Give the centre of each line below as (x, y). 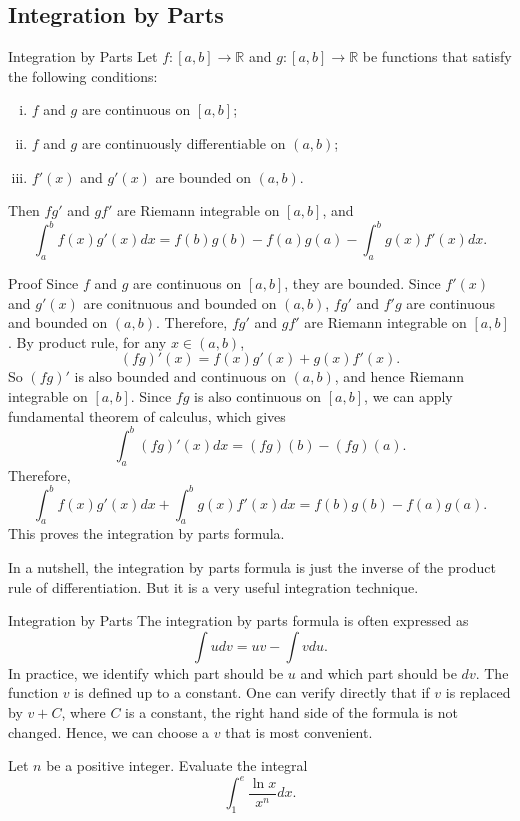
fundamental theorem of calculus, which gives (147, 415)
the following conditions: (83, 75)
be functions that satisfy (437, 56)
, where (83, 711)
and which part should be (378, 672)
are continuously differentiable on (183, 142)
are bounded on (203, 176)
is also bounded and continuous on (180, 376)
